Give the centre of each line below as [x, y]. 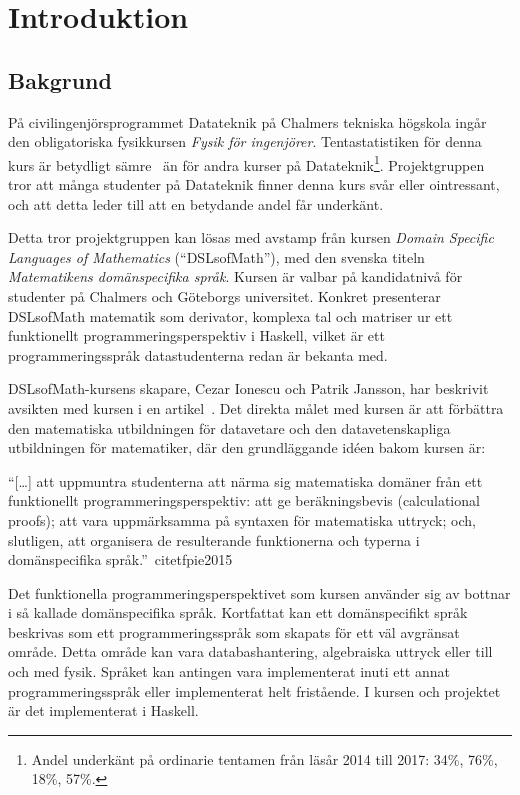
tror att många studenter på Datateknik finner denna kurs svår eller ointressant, [254, 184]
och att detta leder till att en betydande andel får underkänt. [196, 203]
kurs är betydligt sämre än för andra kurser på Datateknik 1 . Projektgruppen [246, 163]
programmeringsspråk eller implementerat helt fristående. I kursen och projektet [254, 690]
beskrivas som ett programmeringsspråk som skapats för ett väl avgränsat [234, 631]
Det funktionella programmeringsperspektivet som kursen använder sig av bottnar [259, 592]
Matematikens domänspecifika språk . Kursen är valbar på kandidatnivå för [235, 276]
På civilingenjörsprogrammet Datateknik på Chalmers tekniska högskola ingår [247, 121]
